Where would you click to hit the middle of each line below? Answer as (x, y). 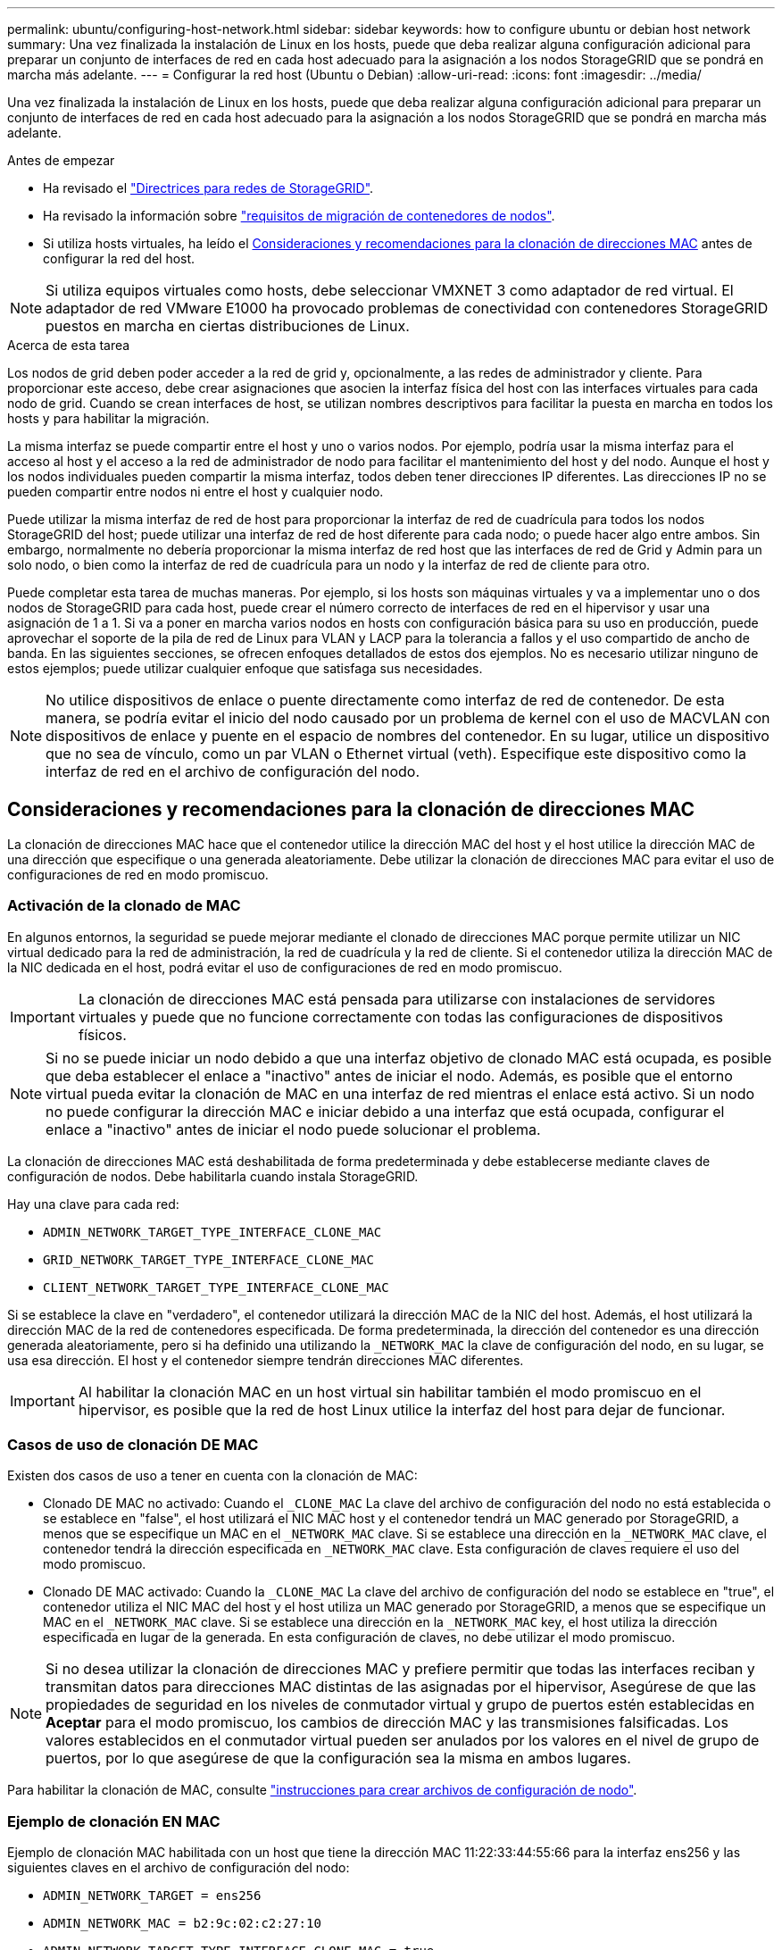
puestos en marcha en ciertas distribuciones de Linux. (228, 326)
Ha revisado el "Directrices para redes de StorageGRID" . (208, 188)
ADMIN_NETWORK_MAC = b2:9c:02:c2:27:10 (182, 1924)
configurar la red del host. (119, 258)
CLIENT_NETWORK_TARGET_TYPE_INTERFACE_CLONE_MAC (216, 1287)
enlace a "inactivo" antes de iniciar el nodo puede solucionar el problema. (293, 1129)
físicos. (102, 1034)
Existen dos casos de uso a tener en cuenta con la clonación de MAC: (212, 1476)
